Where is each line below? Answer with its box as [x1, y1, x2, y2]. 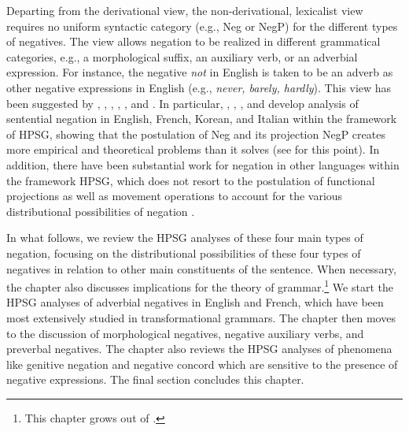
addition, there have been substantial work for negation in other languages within [6, 156, 400, 173]
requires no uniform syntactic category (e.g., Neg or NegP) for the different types [6, 17, 398, 34]
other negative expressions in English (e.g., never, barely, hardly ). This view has [6, 79, 392, 95]
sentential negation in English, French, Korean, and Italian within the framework [6, 110, 397, 127]
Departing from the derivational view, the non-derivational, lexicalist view [6, 2, 363, 18]
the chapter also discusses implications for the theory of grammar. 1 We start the [6, 277, 393, 295]
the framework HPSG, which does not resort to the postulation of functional [6, 172, 375, 188]
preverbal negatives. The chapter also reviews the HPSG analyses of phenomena [6, 340, 392, 357]
